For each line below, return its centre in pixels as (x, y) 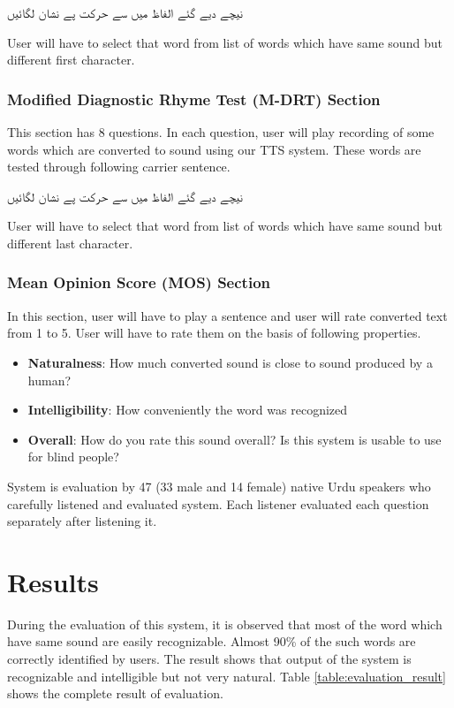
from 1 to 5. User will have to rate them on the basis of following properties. (214, 333)
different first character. (71, 60)
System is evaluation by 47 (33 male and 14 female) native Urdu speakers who (219, 486)
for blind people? (73, 457)
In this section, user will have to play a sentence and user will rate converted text (227, 315)
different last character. (70, 243)
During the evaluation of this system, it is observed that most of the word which (225, 624)
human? (49, 380)
